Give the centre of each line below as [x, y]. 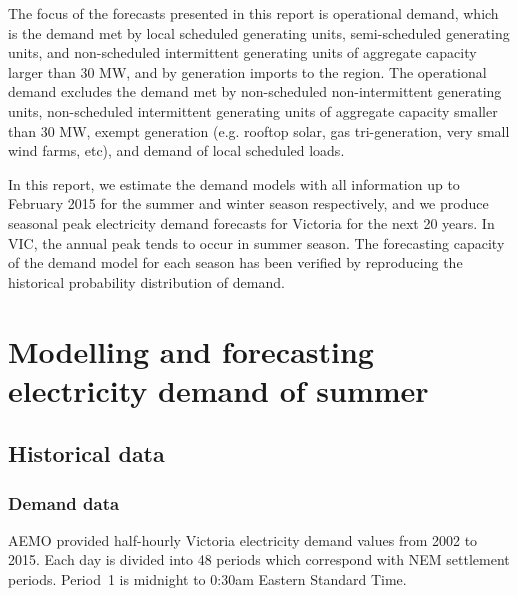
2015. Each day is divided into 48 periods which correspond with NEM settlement [259, 559]
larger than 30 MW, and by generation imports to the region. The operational [247, 71]
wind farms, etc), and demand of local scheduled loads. [176, 150]
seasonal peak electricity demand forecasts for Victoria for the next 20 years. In [251, 222]
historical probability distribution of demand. [146, 281]
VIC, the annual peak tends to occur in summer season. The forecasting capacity [256, 242]
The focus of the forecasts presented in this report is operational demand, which [253, 13]
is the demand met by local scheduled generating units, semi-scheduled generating [259, 32]
